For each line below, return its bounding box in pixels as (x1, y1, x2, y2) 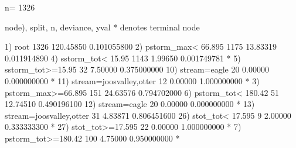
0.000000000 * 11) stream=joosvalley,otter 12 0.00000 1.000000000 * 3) (5, 74, 260, 87)
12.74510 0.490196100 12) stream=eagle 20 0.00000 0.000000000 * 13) (5, 98, 255, 110)
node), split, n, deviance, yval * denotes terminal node (5, 20, 200, 33)
